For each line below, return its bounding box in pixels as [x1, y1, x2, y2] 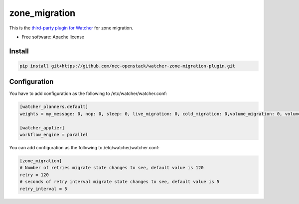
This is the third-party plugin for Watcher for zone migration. [9, 25, 134, 31]
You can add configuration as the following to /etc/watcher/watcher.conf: [9, 144, 159, 150]
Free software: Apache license [21, 34, 85, 40]
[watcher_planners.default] [19, 104, 88, 109]
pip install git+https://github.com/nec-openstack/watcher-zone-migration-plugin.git [19, 63, 235, 69]
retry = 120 [19, 172, 49, 178]
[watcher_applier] [19, 125, 65, 130]
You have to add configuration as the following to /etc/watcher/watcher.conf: [9, 91, 167, 97]
